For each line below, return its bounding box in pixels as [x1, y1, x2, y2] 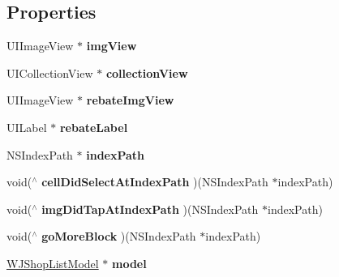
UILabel [6, 118, 47, 135]
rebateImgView [86, 92, 174, 109]
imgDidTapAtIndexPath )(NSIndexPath [41, 200, 259, 217]
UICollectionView [6, 64, 93, 81]
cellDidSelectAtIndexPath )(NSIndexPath [41, 173, 268, 190]
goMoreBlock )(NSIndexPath [41, 228, 196, 245]
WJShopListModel [6, 254, 99, 271]
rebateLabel [59, 118, 128, 135]
